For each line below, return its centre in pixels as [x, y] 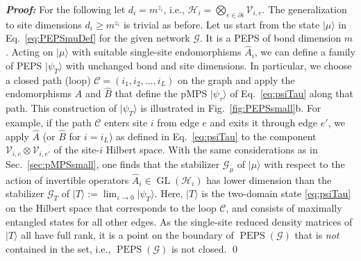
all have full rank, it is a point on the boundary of [127, 235]
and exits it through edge [264, 122]
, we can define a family [305, 52]
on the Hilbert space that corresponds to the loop [111, 208]
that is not [317, 235]
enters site [126, 122]
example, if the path [49, 122]
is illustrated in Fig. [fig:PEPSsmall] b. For [231, 108]
